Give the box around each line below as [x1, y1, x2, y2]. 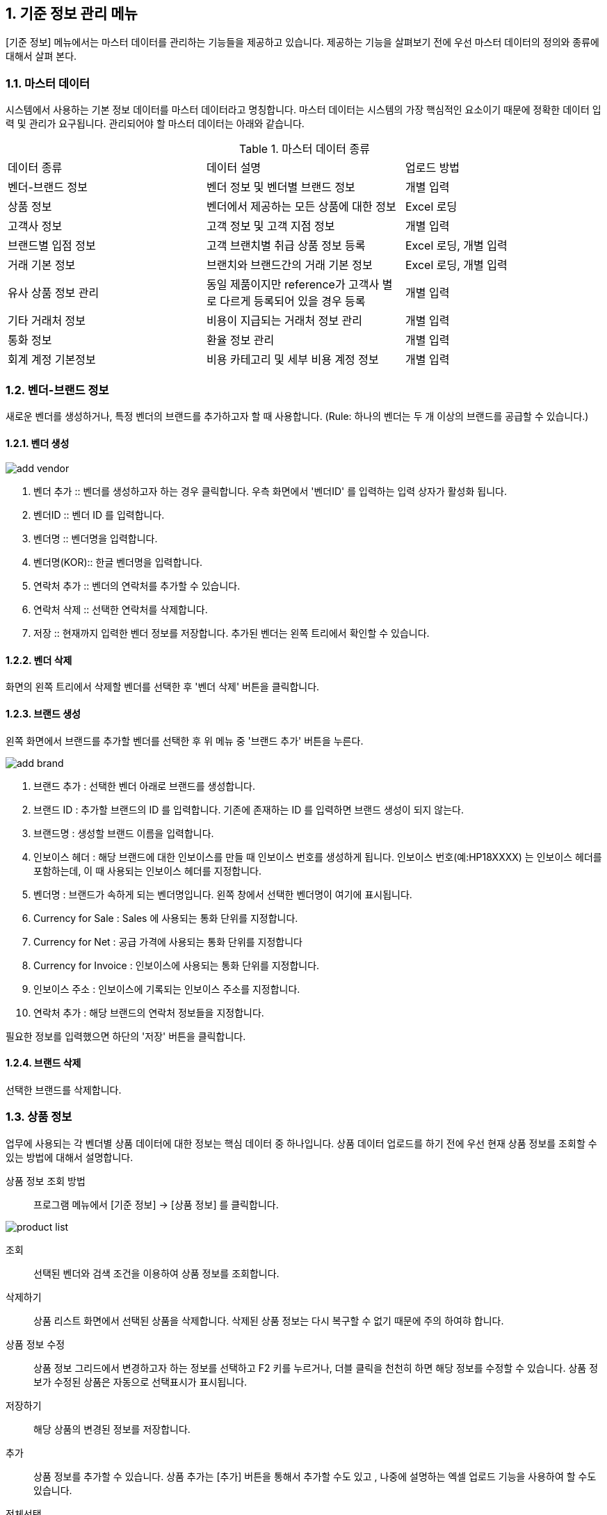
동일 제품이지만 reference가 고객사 [206, 277, 380, 292]
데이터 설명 [206, 161, 261, 175]
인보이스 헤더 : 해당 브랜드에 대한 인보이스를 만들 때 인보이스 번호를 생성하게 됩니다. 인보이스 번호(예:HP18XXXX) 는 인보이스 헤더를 [33, 850, 602, 863]
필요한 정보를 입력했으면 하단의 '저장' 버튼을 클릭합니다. [6, 1030, 246, 1042]
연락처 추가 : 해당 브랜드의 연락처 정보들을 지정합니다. [33, 1006, 264, 1019]
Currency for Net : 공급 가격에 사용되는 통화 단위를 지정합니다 [33, 935, 302, 948]
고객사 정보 [8, 219, 63, 234]
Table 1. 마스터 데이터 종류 [238, 142, 371, 156]
